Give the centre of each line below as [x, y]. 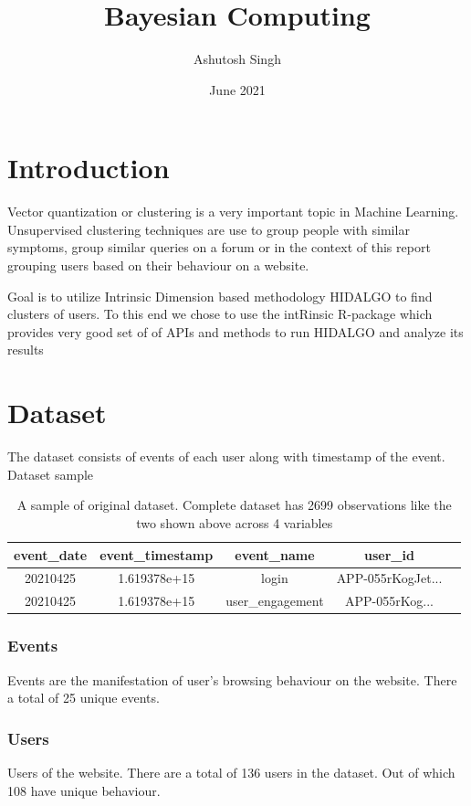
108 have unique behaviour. [84, 790]
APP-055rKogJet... [389, 578]
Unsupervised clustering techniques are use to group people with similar [209, 229]
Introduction [89, 168]
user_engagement [275, 601]
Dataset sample [51, 474]
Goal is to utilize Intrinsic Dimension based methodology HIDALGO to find [220, 296]
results [26, 350]
